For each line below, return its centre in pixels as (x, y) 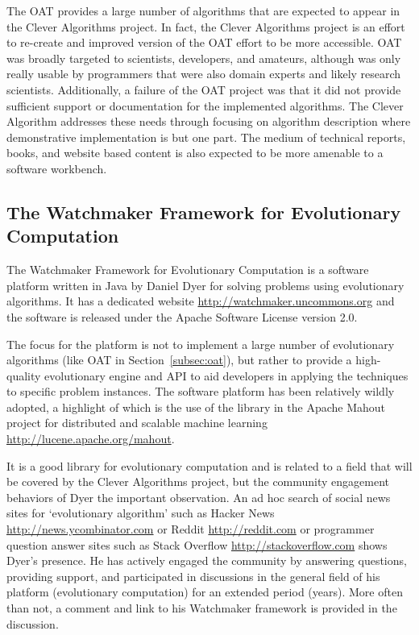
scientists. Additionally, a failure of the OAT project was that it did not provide (204, 89)
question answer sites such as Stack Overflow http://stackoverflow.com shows (197, 544)
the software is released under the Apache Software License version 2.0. (182, 316)
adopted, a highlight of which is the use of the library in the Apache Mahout (196, 407)
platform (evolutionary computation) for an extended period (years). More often (205, 592)
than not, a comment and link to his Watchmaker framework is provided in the (202, 608)
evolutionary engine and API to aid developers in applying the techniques (226, 375)
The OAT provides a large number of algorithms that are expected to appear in (203, 10)
